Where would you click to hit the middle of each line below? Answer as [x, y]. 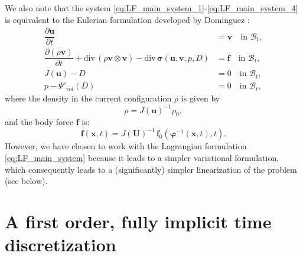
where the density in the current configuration [88, 98]
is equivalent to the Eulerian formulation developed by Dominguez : [127, 19]
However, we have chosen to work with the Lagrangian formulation [126, 146]
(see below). [26, 181]
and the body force [39, 122]
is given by [201, 98]
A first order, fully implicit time [138, 221]
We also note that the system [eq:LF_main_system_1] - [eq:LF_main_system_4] [151, 8]
